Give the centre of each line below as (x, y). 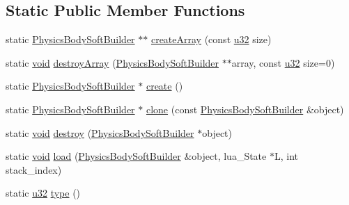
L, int (286, 156)
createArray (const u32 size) (211, 39)
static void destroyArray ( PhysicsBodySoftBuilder (113, 62)
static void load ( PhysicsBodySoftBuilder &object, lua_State (136, 156)
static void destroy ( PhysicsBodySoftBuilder (100, 132)
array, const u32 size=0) (283, 62)
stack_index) (34, 169)
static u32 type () (43, 193)
